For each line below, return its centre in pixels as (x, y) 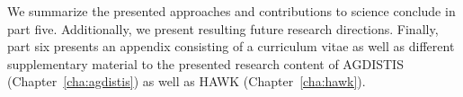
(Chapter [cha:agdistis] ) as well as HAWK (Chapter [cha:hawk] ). (187, 81)
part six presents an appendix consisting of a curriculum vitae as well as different (231, 46)
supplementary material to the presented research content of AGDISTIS (205, 63)
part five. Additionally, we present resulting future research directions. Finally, (223, 28)
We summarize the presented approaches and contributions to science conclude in (231, 11)
